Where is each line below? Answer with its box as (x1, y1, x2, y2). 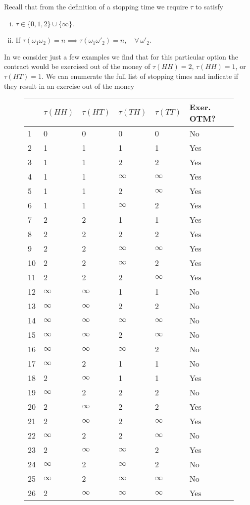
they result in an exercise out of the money (4, 80, 135, 91)
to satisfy (195, 1, 224, 11)
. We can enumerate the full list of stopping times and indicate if (42, 70, 239, 81)
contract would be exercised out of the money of (4, 61, 150, 71)
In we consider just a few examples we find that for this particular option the (4, 51, 238, 62)
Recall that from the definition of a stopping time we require (4, 1, 188, 11)
